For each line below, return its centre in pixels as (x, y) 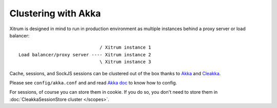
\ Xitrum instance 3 (125, 62)
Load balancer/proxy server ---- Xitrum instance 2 (85, 55)
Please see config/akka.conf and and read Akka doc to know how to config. (93, 82)
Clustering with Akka (55, 13)
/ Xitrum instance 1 (125, 48)
